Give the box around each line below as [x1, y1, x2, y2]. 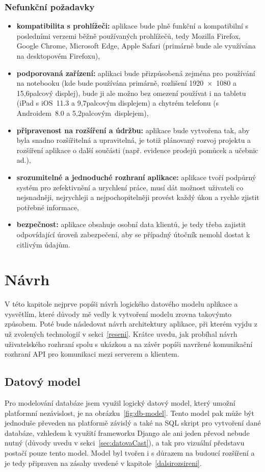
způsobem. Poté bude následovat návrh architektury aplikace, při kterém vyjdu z [5, 318, 258, 329]
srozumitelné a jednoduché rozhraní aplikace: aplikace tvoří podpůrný [16, 171, 256, 182]
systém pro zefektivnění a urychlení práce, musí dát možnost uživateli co [16, 182, 244, 192]
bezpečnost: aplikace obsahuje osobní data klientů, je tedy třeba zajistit [16, 219, 246, 230]
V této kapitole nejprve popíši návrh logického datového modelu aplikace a [5, 299, 238, 309]
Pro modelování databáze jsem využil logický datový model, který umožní [5, 397, 235, 408]
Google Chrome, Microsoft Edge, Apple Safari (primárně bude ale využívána [16, 40, 256, 51]
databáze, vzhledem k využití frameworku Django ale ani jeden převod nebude [5, 427, 250, 438]
